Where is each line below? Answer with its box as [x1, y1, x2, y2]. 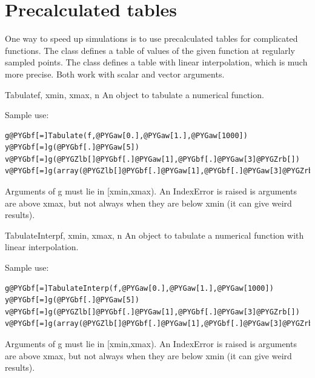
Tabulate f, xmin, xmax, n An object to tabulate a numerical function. [5, 88, 264, 101]
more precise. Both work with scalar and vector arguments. [5, 67, 225, 80]
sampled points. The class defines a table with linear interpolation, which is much [5, 56, 308, 68]
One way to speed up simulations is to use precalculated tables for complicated [5, 32, 298, 45]
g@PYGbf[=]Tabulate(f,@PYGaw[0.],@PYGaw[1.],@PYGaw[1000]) [5, 131, 248, 140]
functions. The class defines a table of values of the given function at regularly [5, 44, 295, 56]
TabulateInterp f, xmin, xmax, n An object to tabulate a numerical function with [5, 228, 304, 241]
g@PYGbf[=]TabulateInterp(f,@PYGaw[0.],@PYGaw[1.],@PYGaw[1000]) [5, 283, 274, 293]
